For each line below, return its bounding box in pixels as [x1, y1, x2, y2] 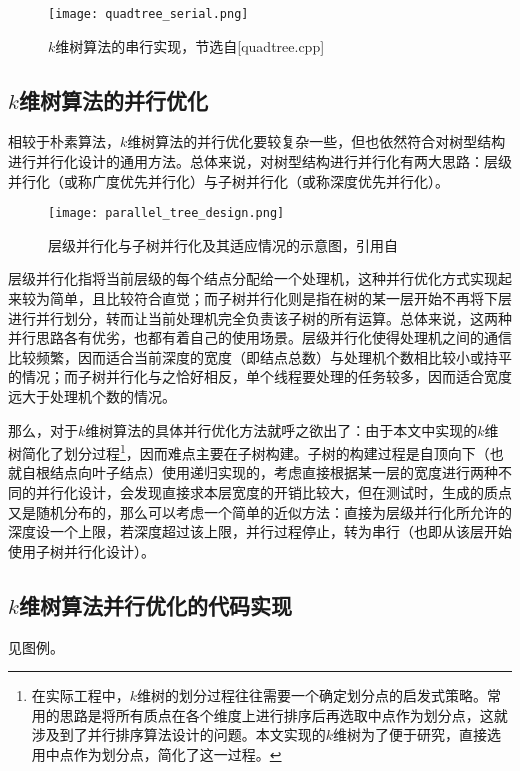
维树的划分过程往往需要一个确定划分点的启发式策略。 [137, 685, 488, 706]
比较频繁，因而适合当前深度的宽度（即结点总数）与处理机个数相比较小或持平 [8, 346, 512, 367]
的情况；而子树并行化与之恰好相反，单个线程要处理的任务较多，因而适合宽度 [8, 366, 512, 387]
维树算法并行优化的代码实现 [18, 589, 292, 620]
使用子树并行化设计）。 [8, 540, 155, 561]
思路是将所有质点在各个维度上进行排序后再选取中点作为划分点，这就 [59, 704, 508, 725]
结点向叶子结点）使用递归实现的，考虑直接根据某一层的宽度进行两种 [49, 462, 498, 483]
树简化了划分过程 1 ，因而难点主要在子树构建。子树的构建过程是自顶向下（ [8, 440, 490, 463]
